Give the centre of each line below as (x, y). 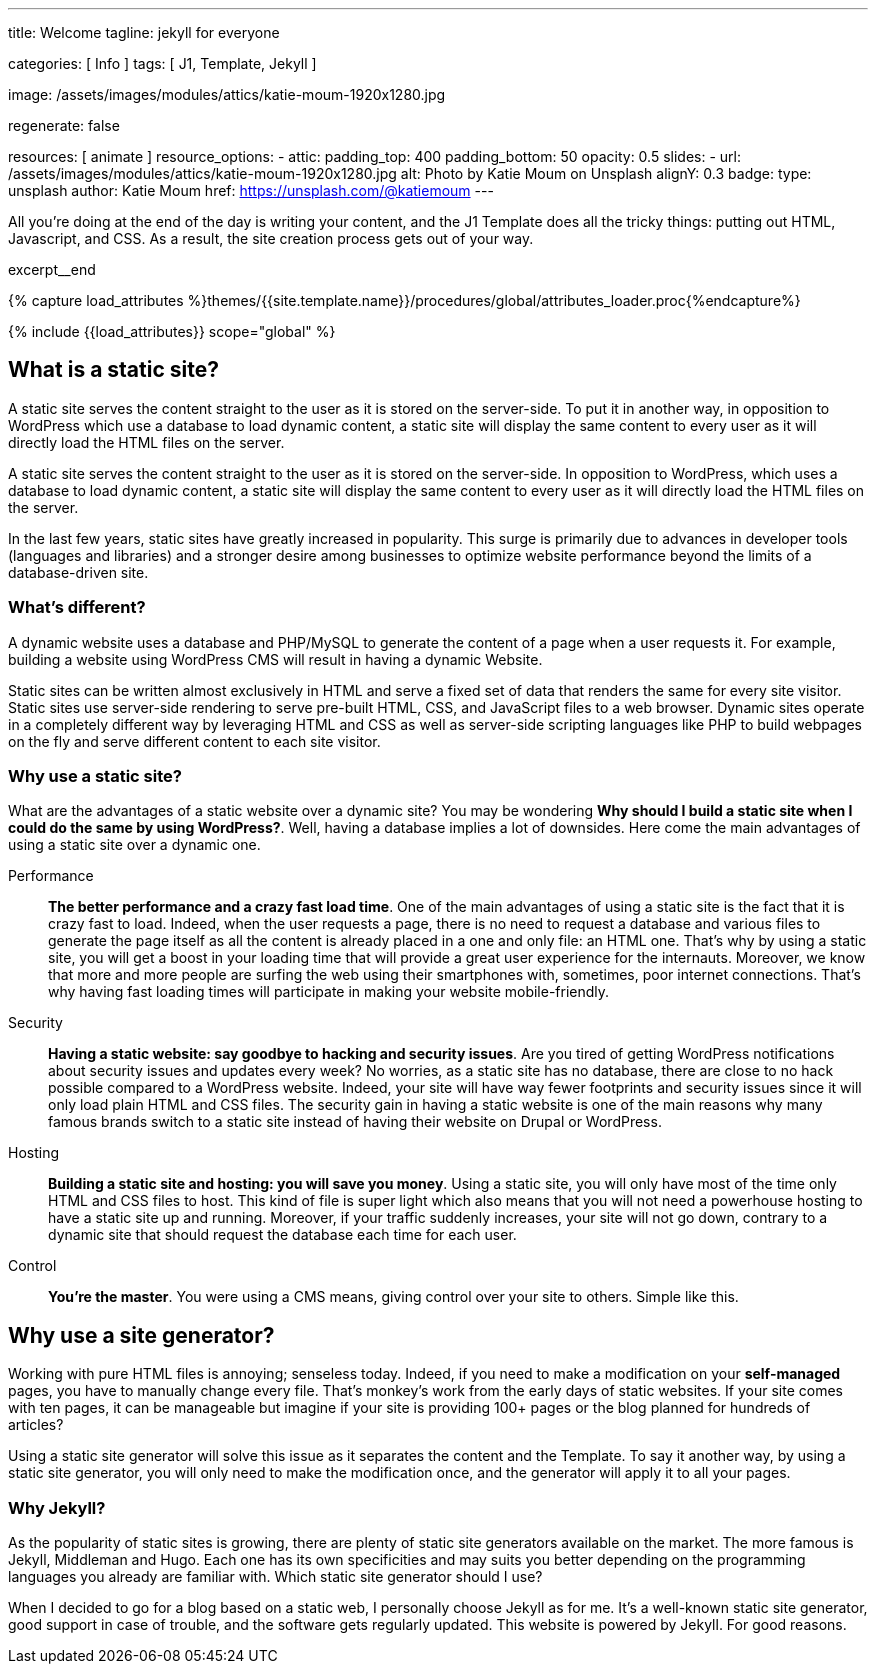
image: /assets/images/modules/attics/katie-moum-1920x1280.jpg (227, 94)
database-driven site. (78, 572)
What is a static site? (113, 370)
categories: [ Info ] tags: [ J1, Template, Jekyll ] (162, 63)
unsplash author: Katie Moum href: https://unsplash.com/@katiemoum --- (251, 190)
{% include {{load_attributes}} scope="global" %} (172, 331)
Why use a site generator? (141, 1335)
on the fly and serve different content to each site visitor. (194, 741)
